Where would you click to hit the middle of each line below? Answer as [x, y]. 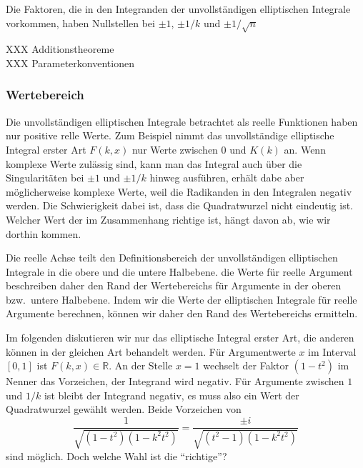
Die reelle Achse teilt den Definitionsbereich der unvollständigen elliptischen [172, 258]
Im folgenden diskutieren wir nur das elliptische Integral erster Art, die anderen [180, 338]
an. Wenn [305, 149]
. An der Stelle [141, 365]
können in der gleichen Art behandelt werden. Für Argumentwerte [151, 351]
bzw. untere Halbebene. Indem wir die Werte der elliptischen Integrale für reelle [181, 299]
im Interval [332, 351]
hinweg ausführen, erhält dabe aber [227, 178]
